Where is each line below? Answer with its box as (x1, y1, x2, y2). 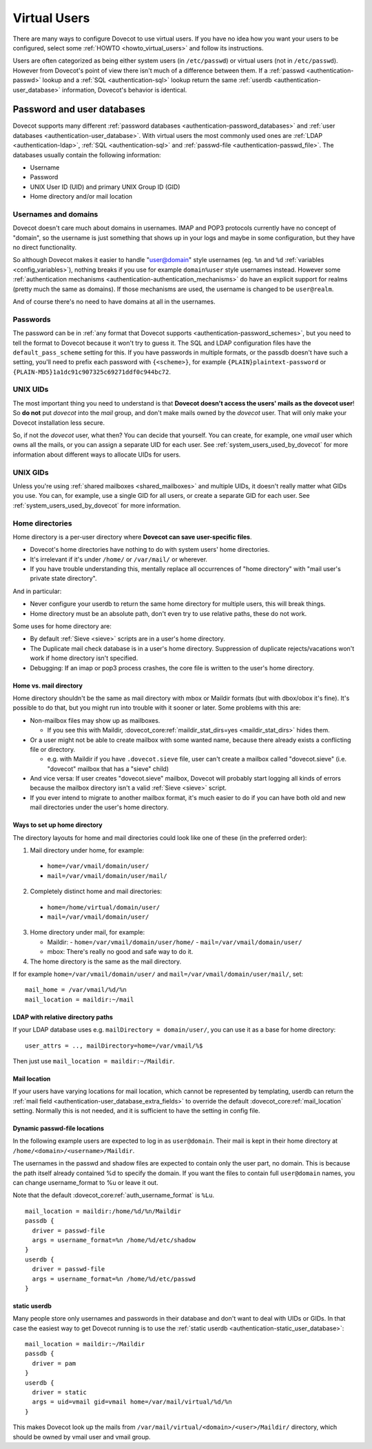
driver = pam (32, 1359, 76, 1367)
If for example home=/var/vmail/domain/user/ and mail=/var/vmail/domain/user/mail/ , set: (12, 970, 303, 978)
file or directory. (30, 745, 76, 753)
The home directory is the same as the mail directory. (30, 957, 182, 966)
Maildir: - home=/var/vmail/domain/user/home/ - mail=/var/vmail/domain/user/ (47, 938, 302, 946)
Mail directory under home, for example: (30, 846, 145, 855)
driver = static (32, 1388, 87, 1397)
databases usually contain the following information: (12, 150, 161, 159)
